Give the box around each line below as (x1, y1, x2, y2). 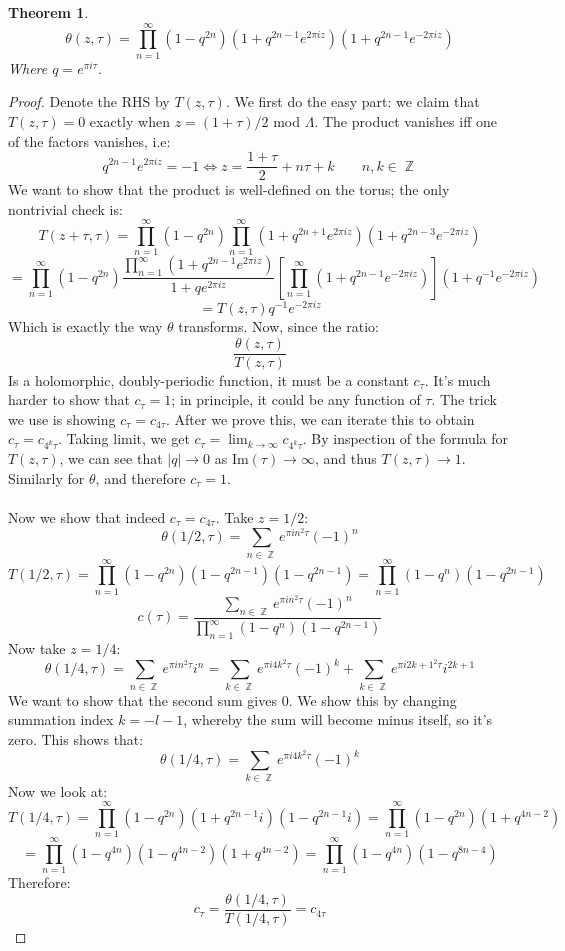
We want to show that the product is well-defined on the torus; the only (8, 179, 450, 200)
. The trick (431, 389, 497, 410)
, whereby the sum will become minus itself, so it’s (183, 709, 493, 730)
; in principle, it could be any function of (171, 389, 421, 410)
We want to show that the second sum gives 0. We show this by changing (8, 689, 457, 710)
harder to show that (8, 389, 130, 410)
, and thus (314, 448, 377, 469)
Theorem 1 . (8, 2, 89, 22)
